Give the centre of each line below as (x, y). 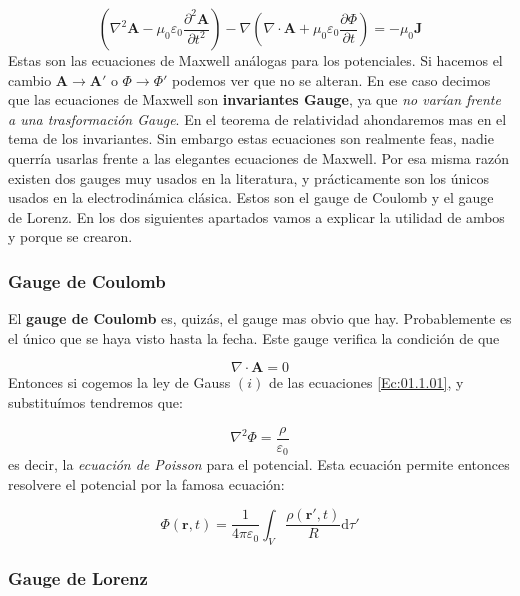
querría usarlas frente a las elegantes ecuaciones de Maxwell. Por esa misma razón (259, 157)
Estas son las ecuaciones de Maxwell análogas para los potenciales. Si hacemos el (255, 60)
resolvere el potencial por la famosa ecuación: (146, 483)
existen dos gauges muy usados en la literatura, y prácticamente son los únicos (248, 177)
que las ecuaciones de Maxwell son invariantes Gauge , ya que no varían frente (254, 99)
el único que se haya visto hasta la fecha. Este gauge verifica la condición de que (254, 337)
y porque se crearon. (70, 236)
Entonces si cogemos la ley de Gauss (119, 382)
